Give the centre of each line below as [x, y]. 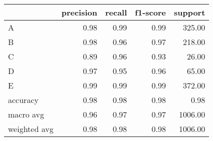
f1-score [150, 12]
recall [116, 12]
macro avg [26, 114]
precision [79, 12]
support [189, 12]
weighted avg [31, 129]
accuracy [23, 100]
